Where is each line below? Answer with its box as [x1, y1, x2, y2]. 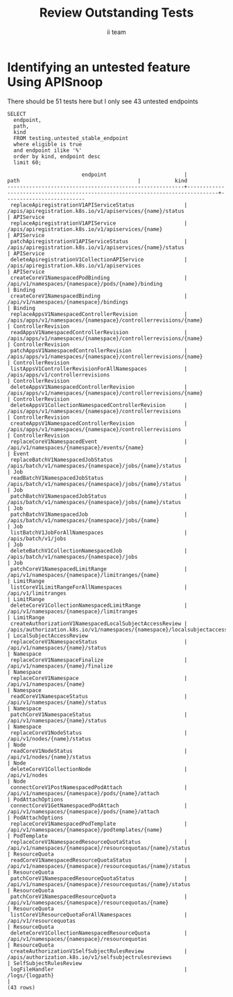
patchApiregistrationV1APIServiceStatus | [10, 238, 188, 245]
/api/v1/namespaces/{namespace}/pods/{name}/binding [7, 280, 163, 287]
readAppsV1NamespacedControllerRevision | [10, 329, 188, 336]
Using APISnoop [7, 74, 103, 89]
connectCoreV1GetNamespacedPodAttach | [10, 802, 188, 809]
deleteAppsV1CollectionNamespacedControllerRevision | [10, 401, 188, 408]
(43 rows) [7, 984, 36, 991]
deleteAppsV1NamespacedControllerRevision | [10, 383, 188, 390]
